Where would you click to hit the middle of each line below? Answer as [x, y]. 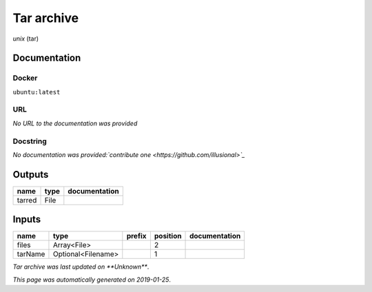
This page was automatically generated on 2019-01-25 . [92, 280]
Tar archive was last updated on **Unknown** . [81, 267]
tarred [27, 200]
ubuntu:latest [37, 92]
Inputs [27, 219]
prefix [137, 236]
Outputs [31, 175]
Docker [25, 78]
